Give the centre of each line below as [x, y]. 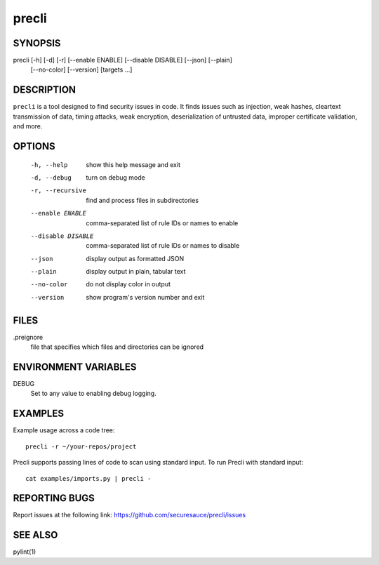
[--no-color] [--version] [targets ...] [81, 69]
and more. [28, 126]
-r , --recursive [59, 191]
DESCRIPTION [45, 90]
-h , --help [49, 165]
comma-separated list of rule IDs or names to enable [162, 223]
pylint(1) [25, 552]
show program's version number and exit [145, 297]
